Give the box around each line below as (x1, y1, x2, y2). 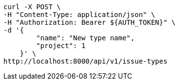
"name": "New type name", (36, 34, 135, 42)
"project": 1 (36, 42, 86, 50)
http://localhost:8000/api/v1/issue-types (3, 57, 168, 65)
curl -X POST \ (3, 3, 61, 11)
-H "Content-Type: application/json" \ (3, 11, 155, 18)
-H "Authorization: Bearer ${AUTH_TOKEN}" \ (3, 18, 176, 26)
